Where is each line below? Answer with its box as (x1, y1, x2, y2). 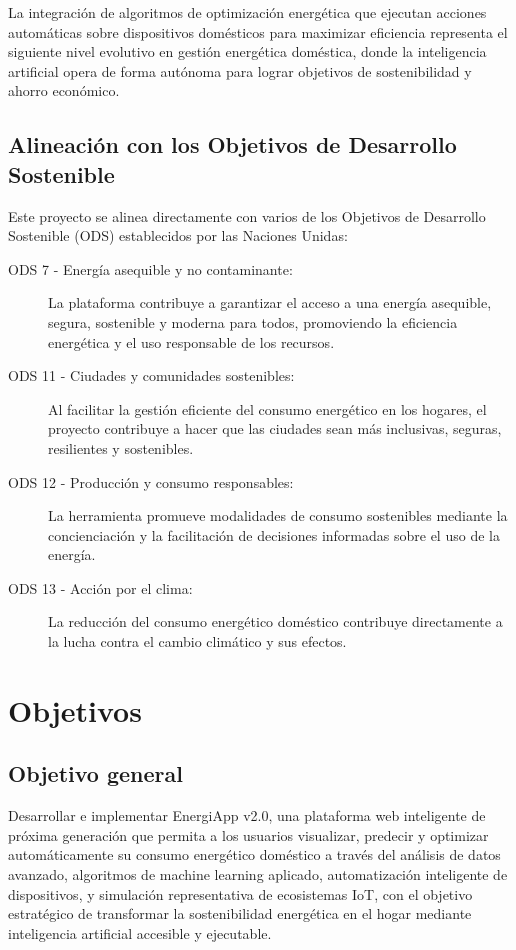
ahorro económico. (8, 80, 120, 101)
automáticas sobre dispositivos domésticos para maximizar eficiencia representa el (8, 21, 508, 42)
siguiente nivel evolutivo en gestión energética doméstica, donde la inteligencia (8, 41, 487, 62)
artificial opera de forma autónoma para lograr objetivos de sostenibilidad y (8, 60, 472, 81)
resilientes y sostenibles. (48, 437, 194, 458)
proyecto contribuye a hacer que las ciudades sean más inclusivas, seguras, (48, 418, 502, 439)
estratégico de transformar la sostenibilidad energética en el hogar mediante (8, 903, 472, 924)
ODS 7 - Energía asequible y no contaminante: (8, 258, 293, 279)
